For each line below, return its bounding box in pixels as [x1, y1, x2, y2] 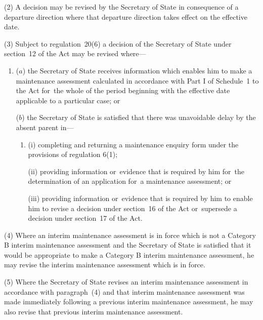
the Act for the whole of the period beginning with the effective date [16, 85, 230, 96]
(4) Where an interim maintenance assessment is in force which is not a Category [4, 229, 256, 240]
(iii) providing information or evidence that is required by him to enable [28, 192, 253, 203]
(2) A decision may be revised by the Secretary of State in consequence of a [4, 2, 239, 12]
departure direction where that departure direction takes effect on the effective [4, 11, 247, 22]
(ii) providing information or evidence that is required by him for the [28, 166, 244, 176]
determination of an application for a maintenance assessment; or [28, 176, 232, 186]
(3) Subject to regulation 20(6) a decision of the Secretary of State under [4, 38, 232, 49]
